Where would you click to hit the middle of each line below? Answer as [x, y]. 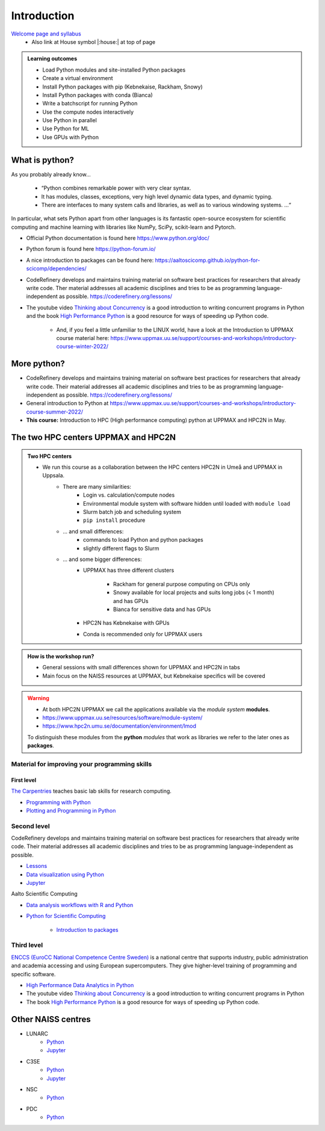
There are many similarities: [97, 486]
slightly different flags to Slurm [121, 548]
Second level [31, 826]
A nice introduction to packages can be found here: [90, 260]
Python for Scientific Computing [66, 916]
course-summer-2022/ [55, 412]
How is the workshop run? [61, 657]
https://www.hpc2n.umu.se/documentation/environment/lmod [119, 726]
